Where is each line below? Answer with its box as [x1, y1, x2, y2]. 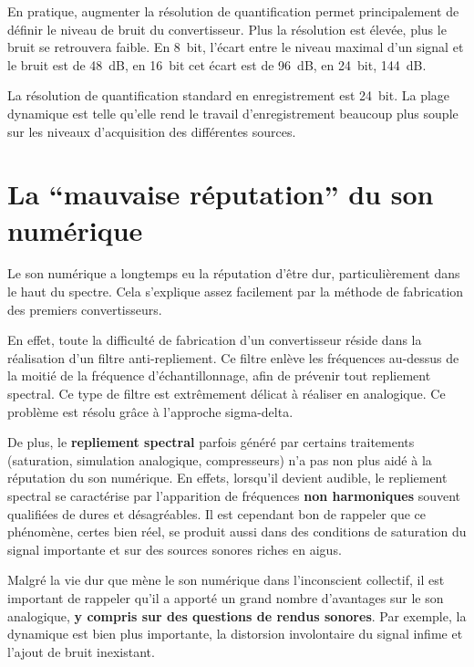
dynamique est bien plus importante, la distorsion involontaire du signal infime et [7, 624, 463, 643]
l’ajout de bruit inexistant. [7, 641, 155, 661]
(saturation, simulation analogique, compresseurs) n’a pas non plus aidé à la [7, 450, 432, 469]
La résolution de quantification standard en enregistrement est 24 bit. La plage [7, 86, 450, 105]
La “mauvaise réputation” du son [7, 175, 434, 213]
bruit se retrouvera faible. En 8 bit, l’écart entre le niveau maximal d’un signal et [7, 37, 464, 57]
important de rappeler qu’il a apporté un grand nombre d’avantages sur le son [7, 588, 444, 607]
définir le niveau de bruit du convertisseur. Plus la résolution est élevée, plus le [7, 19, 447, 38]
